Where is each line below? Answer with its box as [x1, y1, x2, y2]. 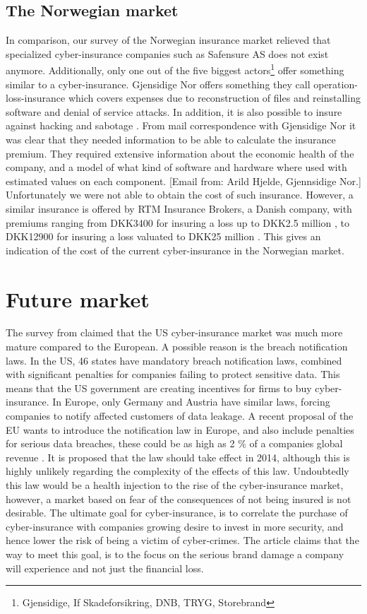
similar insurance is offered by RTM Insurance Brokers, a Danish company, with [6, 201, 352, 216]
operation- [313, 76, 358, 91]
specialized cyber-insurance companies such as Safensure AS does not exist [6, 46, 329, 61]
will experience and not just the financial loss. [6, 560, 204, 575]
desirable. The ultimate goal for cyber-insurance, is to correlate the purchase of [6, 505, 348, 520]
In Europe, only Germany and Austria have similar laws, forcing [52, 394, 330, 409]
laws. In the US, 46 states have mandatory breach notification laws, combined [6, 353, 342, 367]
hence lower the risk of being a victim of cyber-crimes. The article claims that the [6, 533, 359, 548]
